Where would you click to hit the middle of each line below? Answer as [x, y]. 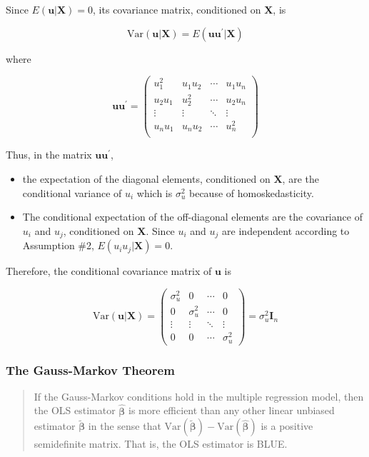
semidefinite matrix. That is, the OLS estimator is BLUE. [161, 444]
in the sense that [125, 426]
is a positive [287, 426]
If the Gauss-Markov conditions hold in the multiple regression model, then [199, 396]
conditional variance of [72, 192]
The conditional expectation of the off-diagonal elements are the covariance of [192, 217]
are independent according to [286, 230]
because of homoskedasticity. [252, 192]
